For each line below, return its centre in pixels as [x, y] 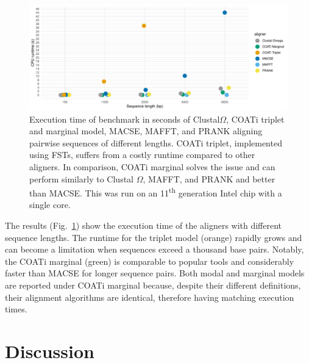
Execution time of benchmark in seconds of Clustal [125, 119]
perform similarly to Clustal [82, 178]
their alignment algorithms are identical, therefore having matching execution [150, 297]
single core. [50, 205]
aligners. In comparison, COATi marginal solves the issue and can [152, 167]
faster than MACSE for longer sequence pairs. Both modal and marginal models [155, 273]
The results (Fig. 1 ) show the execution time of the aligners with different [144, 225]
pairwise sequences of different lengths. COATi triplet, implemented [156, 142]
